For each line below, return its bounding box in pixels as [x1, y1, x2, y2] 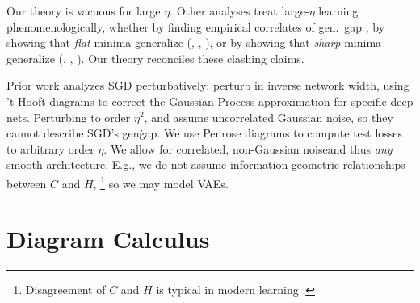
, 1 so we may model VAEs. [93, 172, 229, 191]
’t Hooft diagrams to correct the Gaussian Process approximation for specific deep [6, 92, 414, 109]
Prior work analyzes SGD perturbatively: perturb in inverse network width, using [6, 77, 409, 94]
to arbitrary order [6, 140, 94, 157]
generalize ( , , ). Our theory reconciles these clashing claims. [6, 49, 304, 66]
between [6, 175, 47, 191]
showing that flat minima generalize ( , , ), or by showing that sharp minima [6, 34, 382, 51]
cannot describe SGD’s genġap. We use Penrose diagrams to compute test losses [6, 124, 403, 141]
